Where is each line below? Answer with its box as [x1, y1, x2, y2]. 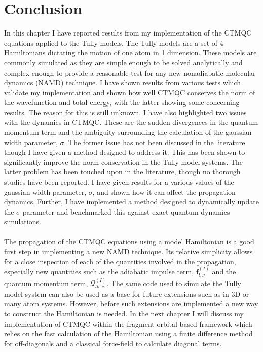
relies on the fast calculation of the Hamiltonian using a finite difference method [4, 328, 253, 339]
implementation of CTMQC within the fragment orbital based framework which [4, 318, 252, 329]
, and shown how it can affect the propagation [92, 186, 236, 197]
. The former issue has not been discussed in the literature [64, 136, 245, 147]
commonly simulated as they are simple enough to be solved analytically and [4, 57, 243, 67]
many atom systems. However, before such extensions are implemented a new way [4, 298, 258, 309]
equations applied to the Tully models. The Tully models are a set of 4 [4, 37, 223, 48]
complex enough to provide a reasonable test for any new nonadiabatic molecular [4, 67, 256, 78]
